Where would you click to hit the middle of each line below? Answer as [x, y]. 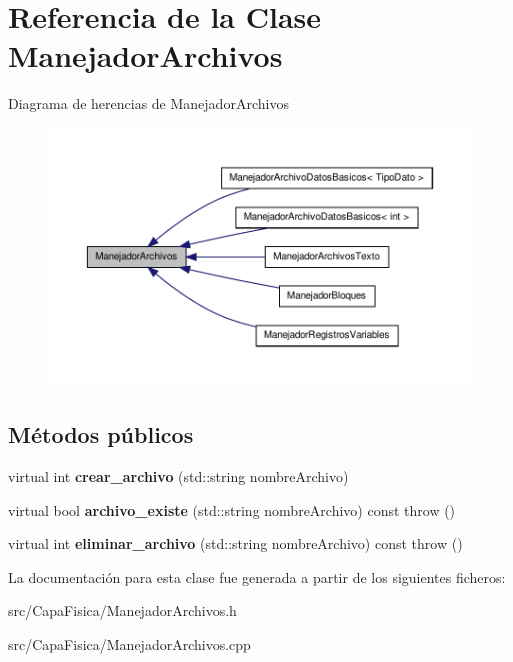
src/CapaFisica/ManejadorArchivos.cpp [129, 644]
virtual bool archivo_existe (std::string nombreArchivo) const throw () [232, 509]
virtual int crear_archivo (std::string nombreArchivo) [178, 476]
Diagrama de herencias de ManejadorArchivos [148, 103]
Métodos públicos [101, 434]
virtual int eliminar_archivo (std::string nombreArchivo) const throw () [235, 543]
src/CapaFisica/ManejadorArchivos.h [122, 610]
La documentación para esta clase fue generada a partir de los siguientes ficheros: [257, 576]
